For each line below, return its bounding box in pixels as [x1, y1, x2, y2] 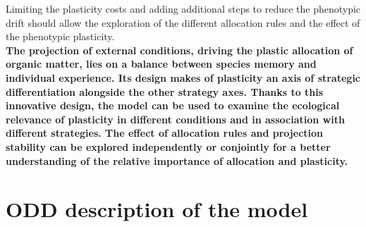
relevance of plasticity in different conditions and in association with [6, 111, 345, 126]
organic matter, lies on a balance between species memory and [6, 56, 317, 71]
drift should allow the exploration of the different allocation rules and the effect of [6, 15, 360, 30]
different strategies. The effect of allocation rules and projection [6, 125, 324, 140]
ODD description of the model [6, 195, 308, 223]
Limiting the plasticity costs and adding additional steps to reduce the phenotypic [6, 1, 361, 16]
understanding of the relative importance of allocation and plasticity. [6, 153, 348, 168]
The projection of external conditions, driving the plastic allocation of [6, 42, 353, 57]
